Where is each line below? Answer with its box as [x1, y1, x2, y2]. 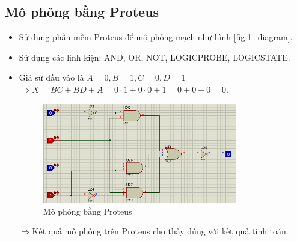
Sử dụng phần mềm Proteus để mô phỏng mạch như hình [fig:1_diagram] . [19, 31, 293, 43]
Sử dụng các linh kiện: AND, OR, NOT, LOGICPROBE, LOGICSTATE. [19, 50, 290, 63]
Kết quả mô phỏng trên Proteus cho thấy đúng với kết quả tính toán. [32, 225, 289, 237]
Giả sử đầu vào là [19, 71, 84, 84]
